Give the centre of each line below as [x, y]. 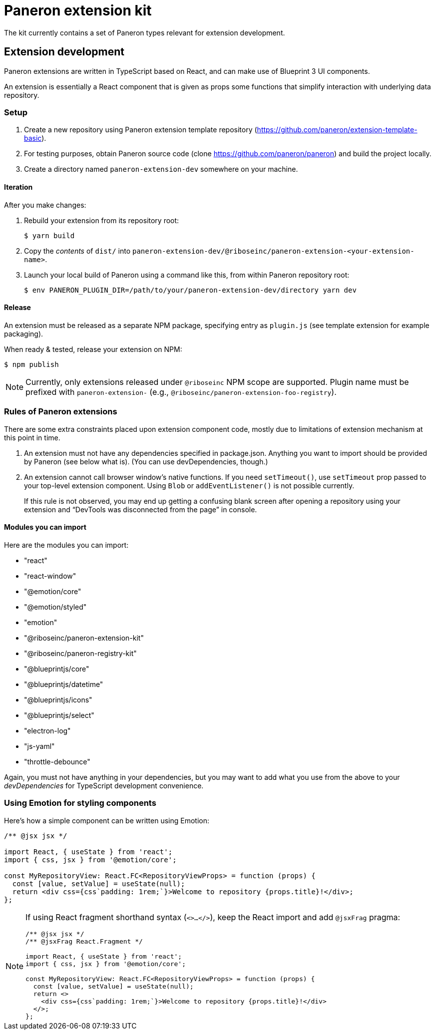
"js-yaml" [39, 746]
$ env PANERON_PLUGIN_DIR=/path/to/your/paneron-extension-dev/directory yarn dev [190, 290]
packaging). [24, 334]
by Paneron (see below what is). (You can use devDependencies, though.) [146, 461]
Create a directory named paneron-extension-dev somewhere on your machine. [161, 169]
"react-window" [50, 576]
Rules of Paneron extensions [61, 412]
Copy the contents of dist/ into [77, 251]
